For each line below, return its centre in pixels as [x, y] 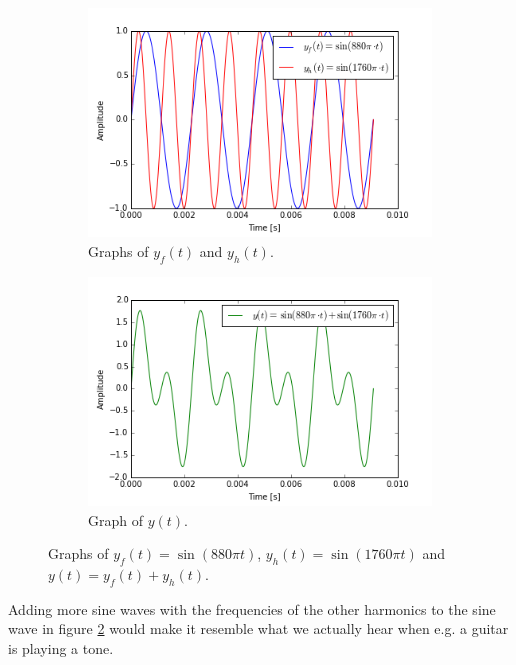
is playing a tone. [61, 648]
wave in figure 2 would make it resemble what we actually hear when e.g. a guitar [258, 628]
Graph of [115, 519]
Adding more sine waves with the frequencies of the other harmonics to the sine [252, 608]
